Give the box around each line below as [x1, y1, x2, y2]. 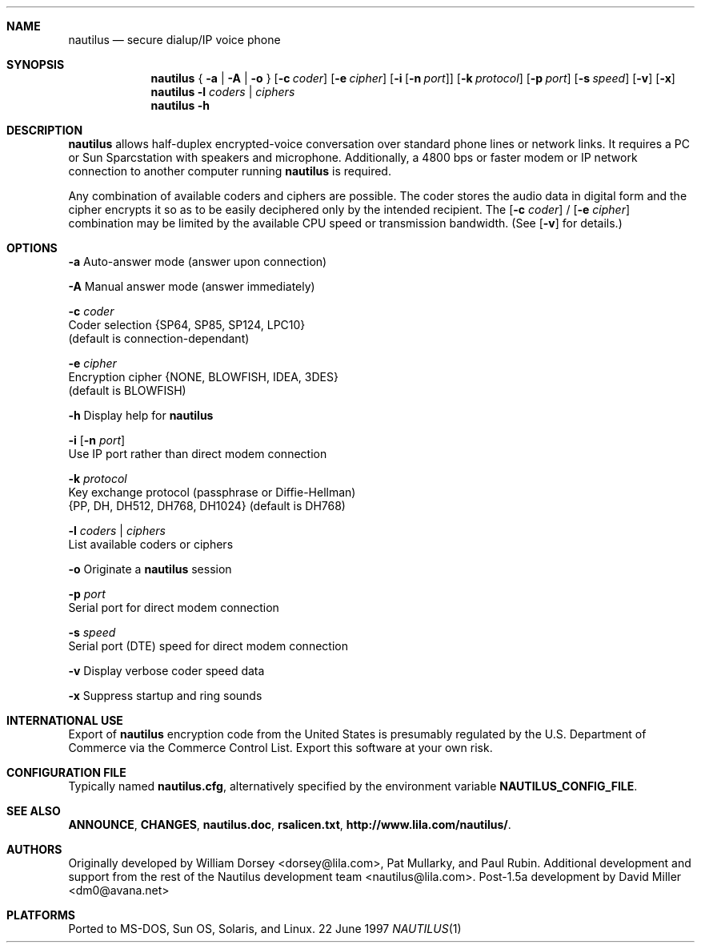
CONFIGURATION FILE [6, 766, 126, 779]
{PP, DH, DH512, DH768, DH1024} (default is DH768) [68, 499, 346, 513]
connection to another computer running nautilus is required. [68, 164, 391, 178]
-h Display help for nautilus [68, 408, 214, 422]
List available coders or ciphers [68, 537, 234, 551]
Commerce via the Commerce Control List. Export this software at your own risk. [68, 741, 493, 754]
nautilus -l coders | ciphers [150, 85, 295, 99]
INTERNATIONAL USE [6, 714, 123, 727]
